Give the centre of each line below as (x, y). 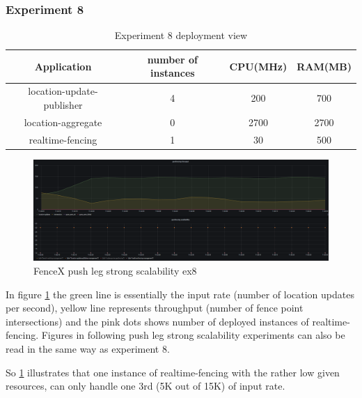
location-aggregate (63, 122)
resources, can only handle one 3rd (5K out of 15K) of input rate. (145, 386)
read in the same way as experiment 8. (88, 348)
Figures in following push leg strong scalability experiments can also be (193, 335)
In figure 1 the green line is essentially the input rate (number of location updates (180, 294)
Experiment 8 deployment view (181, 35)
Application (63, 66)
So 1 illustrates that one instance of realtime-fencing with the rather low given (173, 372)
